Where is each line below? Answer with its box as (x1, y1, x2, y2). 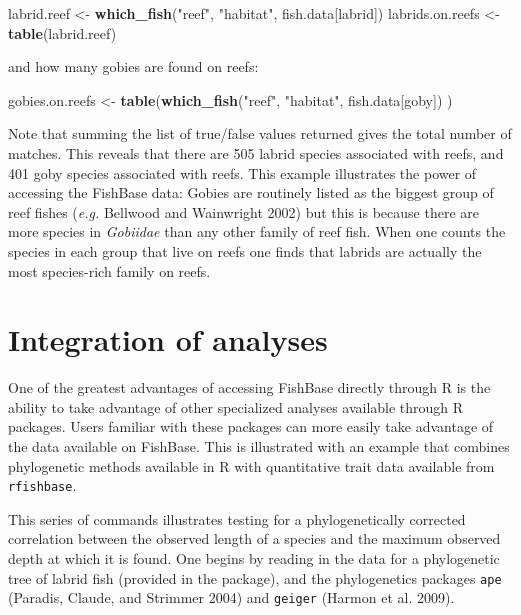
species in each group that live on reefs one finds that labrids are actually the (8, 240, 482, 261)
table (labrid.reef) (8, 22, 117, 43)
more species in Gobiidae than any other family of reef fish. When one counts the (8, 221, 506, 242)
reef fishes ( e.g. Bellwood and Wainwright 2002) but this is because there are (8, 201, 479, 222)
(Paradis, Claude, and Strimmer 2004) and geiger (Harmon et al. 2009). (8, 587, 455, 608)
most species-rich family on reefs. (8, 260, 211, 281)
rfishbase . (8, 475, 77, 496)
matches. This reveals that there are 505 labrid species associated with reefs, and (8, 142, 504, 163)
